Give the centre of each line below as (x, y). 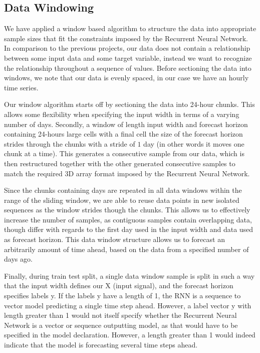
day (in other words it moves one (194, 143)
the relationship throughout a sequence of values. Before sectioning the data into (128, 68)
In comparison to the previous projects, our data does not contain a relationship (127, 48)
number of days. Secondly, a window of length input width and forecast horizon (126, 124)
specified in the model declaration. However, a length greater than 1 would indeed (130, 335)
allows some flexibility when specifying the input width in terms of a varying (122, 114)
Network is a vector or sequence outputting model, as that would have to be (121, 325)
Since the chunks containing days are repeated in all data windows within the (123, 190)
